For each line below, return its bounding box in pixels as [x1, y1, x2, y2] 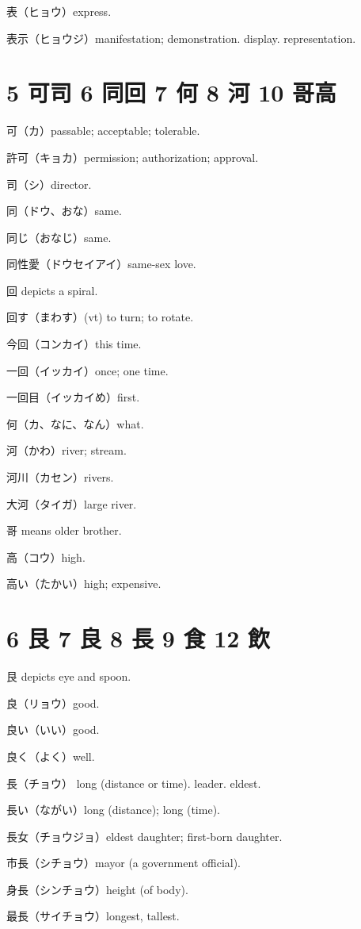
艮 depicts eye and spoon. [6, 668, 131, 685]
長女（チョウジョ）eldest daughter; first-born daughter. [6, 827, 283, 844]
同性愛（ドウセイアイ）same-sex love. [6, 255, 196, 272]
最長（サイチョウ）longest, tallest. [6, 908, 180, 924]
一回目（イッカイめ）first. [6, 389, 140, 405]
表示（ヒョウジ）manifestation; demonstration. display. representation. [6, 29, 356, 46]
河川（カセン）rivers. [6, 469, 114, 486]
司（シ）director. [6, 175, 92, 192]
